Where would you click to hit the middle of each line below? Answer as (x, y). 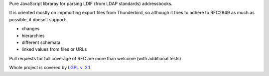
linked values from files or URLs (54, 49)
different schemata (41, 42)
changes (31, 29)
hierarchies (33, 36)
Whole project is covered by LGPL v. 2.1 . (50, 68)
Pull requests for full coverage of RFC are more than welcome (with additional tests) (95, 58)
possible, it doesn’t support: (38, 19)
